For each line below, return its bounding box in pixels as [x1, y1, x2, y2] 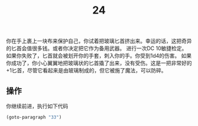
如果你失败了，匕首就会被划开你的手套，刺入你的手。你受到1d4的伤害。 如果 [6, 52, 192, 59]
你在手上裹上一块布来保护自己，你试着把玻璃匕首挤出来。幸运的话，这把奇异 [6, 38, 192, 45]
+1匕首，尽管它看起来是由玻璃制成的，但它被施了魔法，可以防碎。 [6, 67, 167, 74]
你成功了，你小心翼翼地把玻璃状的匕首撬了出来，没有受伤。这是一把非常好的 [6, 59, 192, 67]
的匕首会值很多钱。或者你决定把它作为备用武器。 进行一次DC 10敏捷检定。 [6, 45, 187, 52]
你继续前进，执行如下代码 [6, 102, 68, 110]
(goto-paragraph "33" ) [6, 114, 62, 120]
